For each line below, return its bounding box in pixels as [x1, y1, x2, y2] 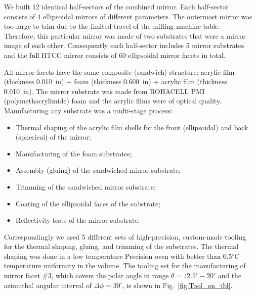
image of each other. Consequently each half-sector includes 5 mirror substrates [4, 40, 244, 50]
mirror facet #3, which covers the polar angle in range [4, 270, 169, 281]
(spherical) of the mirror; [15, 132, 91, 142]
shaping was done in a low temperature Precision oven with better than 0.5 [4, 250, 232, 261]
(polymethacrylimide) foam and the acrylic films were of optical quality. [4, 96, 222, 106]
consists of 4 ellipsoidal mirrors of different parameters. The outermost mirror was [4, 11, 253, 21]
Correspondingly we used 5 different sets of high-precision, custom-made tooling [4, 231, 246, 242]
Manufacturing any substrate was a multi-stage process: [4, 105, 173, 115]
